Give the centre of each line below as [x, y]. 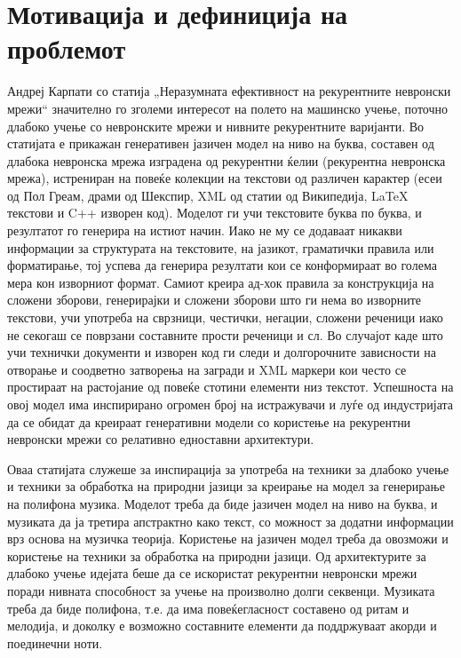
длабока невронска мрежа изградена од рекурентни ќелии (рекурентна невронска [227, 160]
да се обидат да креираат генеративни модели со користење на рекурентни [209, 421]
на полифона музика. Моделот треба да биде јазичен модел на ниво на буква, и [223, 503]
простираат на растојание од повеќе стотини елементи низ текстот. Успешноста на [230, 387]
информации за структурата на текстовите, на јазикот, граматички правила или [221, 247]
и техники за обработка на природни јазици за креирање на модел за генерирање [226, 486]
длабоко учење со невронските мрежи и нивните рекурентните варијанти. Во [216, 126]
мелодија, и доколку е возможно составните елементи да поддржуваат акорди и [222, 626]
